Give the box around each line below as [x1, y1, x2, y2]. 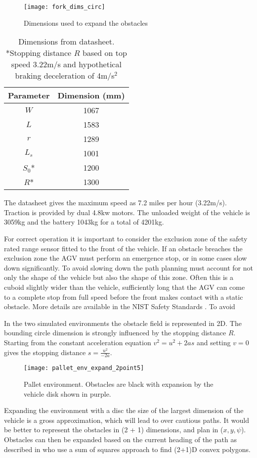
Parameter [8, 90, 50, 101]
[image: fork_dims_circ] [24, 3, 105, 10]
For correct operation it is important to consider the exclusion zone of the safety [4, 233, 248, 244]
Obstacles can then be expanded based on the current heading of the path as [4, 434, 237, 445]
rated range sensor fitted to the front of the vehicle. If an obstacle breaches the [4, 243, 243, 253]
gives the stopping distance [4, 347, 86, 357]
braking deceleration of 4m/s [15, 70, 115, 82]
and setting [196, 337, 231, 347]
